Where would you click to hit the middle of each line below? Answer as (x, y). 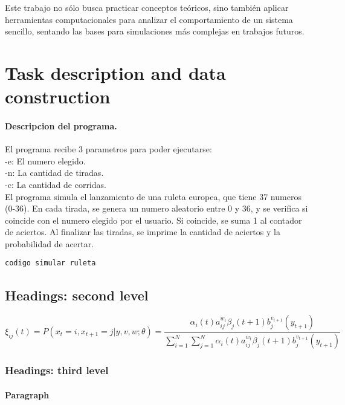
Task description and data (115, 72)
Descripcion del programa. (61, 125)
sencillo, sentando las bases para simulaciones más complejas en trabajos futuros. (155, 31)
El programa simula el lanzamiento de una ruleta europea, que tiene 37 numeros (153, 196)
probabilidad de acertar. (50, 243)
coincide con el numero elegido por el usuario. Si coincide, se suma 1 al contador (153, 220)
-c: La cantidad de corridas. (56, 184)
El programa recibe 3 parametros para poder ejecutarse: (108, 149)
